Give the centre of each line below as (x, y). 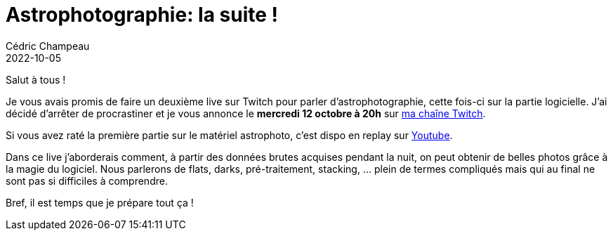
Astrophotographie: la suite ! (142, 15)
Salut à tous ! (36, 79)
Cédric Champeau (48, 46)
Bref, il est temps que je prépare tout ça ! (100, 202)
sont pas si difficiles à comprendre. (87, 181)
